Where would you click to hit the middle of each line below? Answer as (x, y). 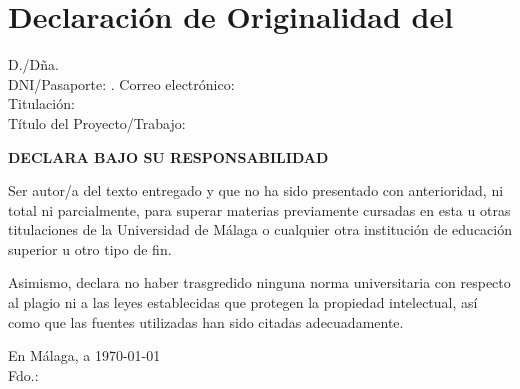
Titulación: (41, 103)
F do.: (23, 374)
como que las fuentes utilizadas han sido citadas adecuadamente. (206, 321)
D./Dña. (33, 64)
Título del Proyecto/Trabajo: (97, 122)
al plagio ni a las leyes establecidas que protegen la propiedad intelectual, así (243, 302)
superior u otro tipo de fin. (90, 248)
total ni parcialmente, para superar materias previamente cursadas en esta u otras (259, 209)
